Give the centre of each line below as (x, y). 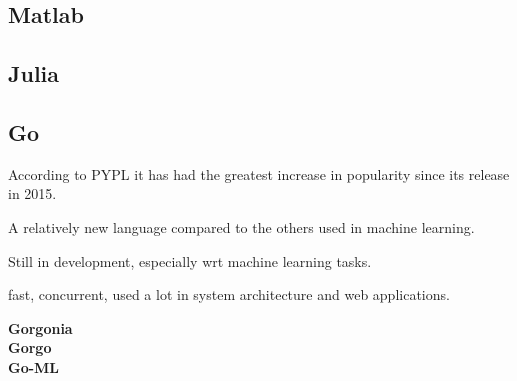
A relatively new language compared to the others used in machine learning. (241, 226)
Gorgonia (40, 327)
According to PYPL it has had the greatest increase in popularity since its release (259, 173)
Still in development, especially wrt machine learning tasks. (190, 260)
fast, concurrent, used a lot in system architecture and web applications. (229, 294)
